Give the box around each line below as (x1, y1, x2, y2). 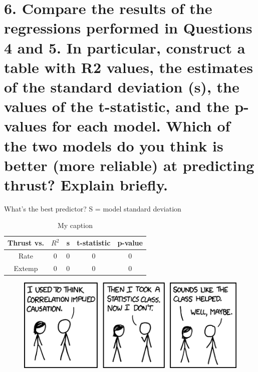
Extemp (14, 262, 38, 273)
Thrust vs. (8, 237, 45, 247)
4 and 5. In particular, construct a (4, 37, 245, 57)
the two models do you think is (4, 135, 223, 155)
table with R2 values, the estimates (4, 56, 253, 77)
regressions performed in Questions (4, 17, 252, 38)
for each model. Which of (52, 115, 230, 136)
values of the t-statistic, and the (4, 96, 229, 116)
